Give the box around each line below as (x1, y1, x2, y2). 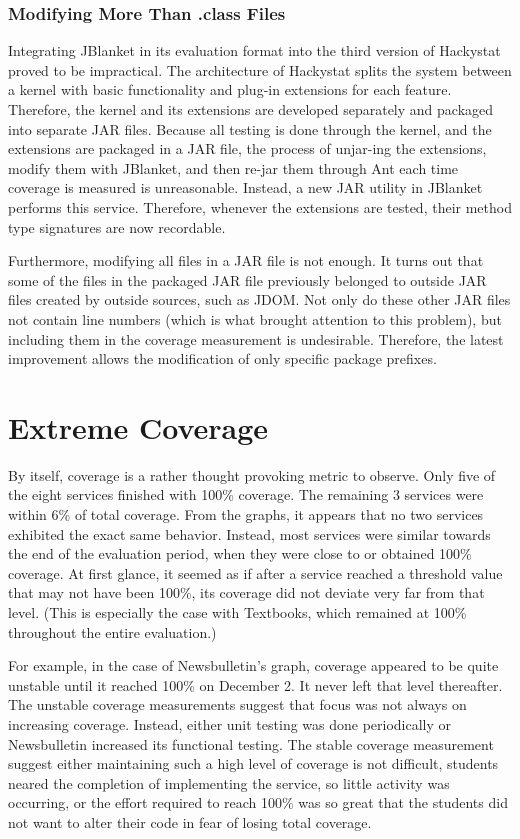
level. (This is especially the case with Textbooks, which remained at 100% (8, 602, 467, 622)
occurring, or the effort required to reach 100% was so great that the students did (8, 792, 508, 813)
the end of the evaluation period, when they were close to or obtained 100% (8, 543, 472, 564)
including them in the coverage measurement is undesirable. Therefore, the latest (8, 328, 504, 349)
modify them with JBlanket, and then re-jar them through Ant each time (8, 157, 459, 178)
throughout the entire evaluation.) (8, 621, 217, 642)
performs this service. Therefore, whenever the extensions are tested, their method (8, 196, 512, 217)
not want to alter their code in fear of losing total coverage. (8, 811, 372, 832)
